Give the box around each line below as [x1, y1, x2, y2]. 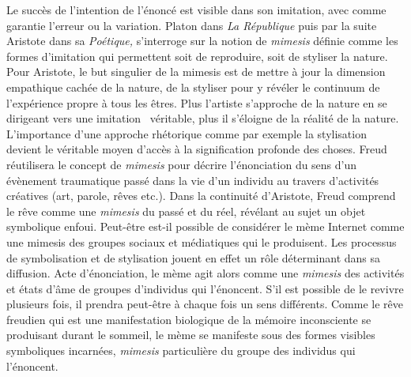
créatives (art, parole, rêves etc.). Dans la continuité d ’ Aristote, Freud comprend [6, 187, 396, 204]
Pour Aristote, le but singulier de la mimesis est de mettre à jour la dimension [6, 63, 386, 80]
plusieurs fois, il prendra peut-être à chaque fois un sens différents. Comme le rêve [6, 296, 404, 312]
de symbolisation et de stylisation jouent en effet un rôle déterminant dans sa [6, 249, 381, 266]
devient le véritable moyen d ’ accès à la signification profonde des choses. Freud [6, 141, 387, 157]
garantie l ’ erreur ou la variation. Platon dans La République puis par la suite [6, 17, 377, 33]
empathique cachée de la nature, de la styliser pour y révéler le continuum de [6, 78, 380, 95]
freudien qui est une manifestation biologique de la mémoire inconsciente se [6, 311, 371, 327]
